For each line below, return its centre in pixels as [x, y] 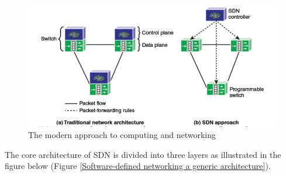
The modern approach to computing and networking [122, 135]
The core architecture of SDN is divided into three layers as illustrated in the [143, 154]
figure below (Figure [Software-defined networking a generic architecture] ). [138, 166]
